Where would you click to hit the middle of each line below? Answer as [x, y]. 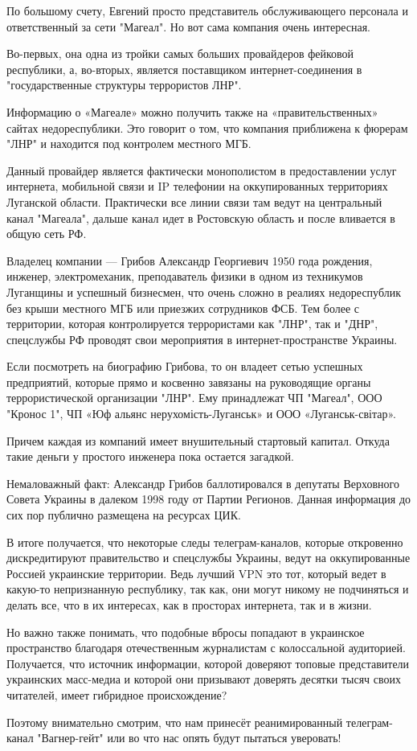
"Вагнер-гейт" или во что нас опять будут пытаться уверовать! [189, 738]
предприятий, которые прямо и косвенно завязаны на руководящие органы [189, 382]
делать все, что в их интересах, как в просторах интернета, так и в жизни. [189, 605]
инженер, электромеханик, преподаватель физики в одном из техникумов [185, 276]
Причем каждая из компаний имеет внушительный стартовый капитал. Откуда [198, 440]
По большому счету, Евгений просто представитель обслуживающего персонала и [207, 10]
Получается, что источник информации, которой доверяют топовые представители [208, 663]
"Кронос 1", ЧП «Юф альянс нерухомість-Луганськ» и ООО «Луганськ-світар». [201, 414]
